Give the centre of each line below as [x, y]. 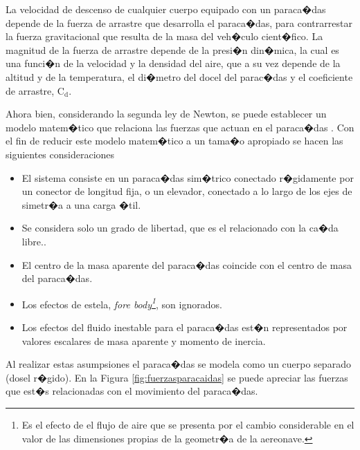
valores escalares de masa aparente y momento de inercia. [144, 340]
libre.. [34, 241]
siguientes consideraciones [60, 154]
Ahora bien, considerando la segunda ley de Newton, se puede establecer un [166, 114]
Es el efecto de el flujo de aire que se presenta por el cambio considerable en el [188, 424]
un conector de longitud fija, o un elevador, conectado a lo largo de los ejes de [187, 191]
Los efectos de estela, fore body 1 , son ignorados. [122, 303]
